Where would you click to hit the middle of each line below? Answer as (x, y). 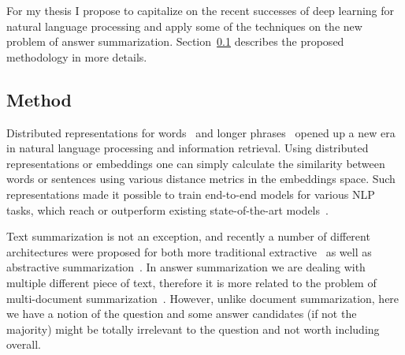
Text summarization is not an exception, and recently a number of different (188, 236)
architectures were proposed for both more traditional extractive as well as (189, 251)
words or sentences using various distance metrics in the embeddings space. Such (201, 179)
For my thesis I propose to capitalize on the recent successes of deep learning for (201, 10)
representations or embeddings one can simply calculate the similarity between (196, 163)
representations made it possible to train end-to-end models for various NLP (191, 194)
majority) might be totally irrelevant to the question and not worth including (193, 329)
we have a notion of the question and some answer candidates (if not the (182, 314)
